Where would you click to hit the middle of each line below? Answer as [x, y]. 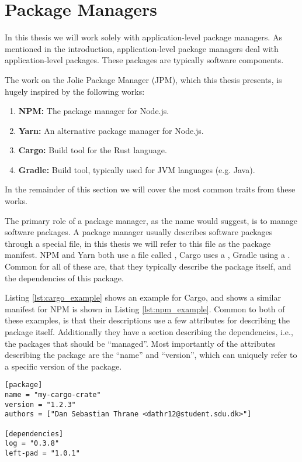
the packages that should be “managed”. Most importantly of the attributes [140, 343]
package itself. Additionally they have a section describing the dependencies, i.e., [149, 332]
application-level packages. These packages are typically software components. [144, 60]
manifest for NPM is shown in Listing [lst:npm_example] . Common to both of [145, 308]
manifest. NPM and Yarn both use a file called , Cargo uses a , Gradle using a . [147, 255]
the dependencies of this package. [64, 277]
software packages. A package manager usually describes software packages [139, 232]
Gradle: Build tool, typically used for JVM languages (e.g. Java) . [137, 169]
